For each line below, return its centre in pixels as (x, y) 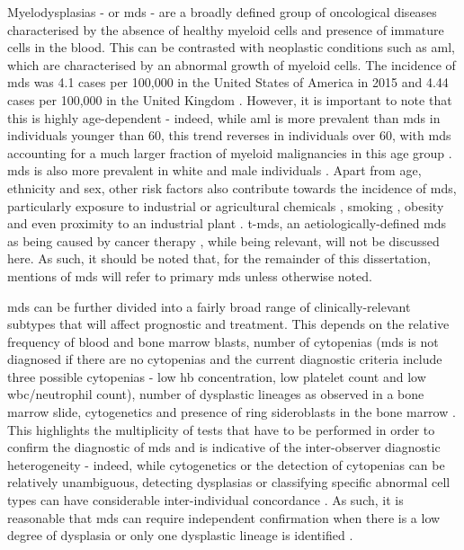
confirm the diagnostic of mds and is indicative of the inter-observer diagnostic (224, 447)
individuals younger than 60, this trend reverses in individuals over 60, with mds (229, 135)
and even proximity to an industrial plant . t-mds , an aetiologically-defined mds (227, 223)
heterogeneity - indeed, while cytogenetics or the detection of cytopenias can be (226, 464)
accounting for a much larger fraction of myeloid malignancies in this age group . (230, 152)
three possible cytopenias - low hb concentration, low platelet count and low (217, 376)
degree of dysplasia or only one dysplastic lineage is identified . (180, 535)
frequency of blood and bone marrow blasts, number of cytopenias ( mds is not (223, 341)
